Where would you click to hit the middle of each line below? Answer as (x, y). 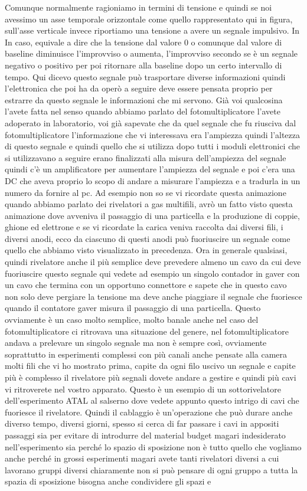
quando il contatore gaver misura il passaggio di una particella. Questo (133, 308)
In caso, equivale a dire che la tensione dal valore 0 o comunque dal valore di (143, 42)
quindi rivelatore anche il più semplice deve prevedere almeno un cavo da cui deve (153, 262)
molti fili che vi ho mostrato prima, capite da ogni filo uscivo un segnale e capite (150, 366)
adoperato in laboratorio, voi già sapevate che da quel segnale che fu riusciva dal (151, 122)
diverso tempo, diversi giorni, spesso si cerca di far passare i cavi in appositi (142, 423)
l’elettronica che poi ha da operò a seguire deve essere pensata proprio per (139, 88)
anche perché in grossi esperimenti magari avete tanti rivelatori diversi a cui (142, 458)
